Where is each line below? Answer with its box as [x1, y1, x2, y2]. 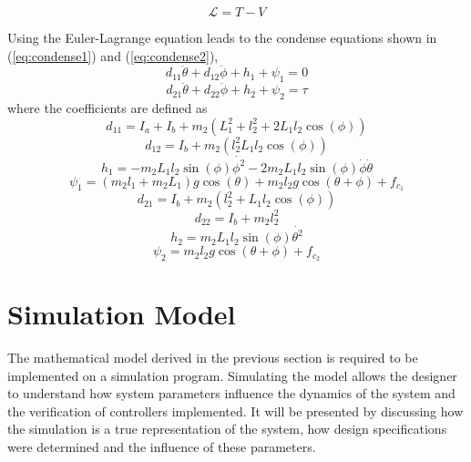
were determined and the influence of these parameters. [7, 437, 316, 457]
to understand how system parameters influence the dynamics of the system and [7, 384, 456, 403]
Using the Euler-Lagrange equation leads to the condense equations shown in [7, 28, 437, 46]
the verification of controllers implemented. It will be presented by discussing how [7, 401, 464, 420]
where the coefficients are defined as [7, 98, 208, 118]
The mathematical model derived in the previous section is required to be [7, 348, 418, 367]
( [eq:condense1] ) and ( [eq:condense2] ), [7, 46, 219, 65]
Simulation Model [7, 295, 236, 333]
